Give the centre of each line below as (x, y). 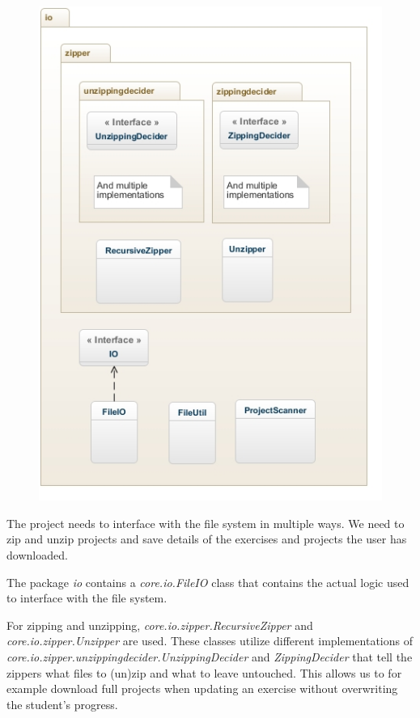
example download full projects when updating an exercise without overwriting (202, 688)
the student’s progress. (62, 704)
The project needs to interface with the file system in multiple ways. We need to (206, 523)
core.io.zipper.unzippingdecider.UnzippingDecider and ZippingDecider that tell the (210, 656)
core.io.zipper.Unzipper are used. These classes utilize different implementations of (210, 641)
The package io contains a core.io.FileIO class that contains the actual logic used (208, 582)
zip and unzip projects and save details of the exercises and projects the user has (207, 539)
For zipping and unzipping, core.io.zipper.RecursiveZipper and (160, 625)
